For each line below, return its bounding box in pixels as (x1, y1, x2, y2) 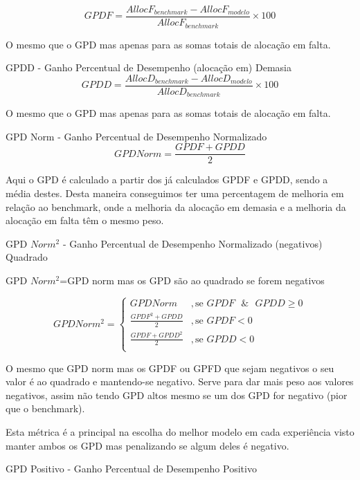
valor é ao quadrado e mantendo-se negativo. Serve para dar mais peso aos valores (6, 374, 354, 389)
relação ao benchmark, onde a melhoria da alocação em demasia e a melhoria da (6, 199, 346, 214)
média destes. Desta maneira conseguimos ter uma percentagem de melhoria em (6, 186, 344, 201)
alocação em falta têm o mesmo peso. (6, 213, 164, 228)
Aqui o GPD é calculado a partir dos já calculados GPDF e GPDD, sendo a (6, 172, 328, 187)
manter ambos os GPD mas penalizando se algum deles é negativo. (6, 438, 289, 452)
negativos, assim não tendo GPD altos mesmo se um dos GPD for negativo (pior (6, 387, 348, 402)
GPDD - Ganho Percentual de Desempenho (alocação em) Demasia (6, 60, 291, 75)
